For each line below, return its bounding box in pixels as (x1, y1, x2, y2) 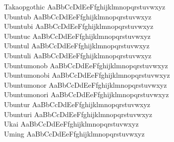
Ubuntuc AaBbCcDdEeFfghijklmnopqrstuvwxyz (4, 30, 151, 41)
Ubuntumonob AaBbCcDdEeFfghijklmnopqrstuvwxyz (4, 60, 168, 70)
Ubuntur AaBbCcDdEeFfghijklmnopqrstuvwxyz (4, 99, 151, 109)
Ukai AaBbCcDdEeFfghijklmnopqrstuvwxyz (4, 119, 139, 129)
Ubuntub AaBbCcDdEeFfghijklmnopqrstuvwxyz (4, 11, 152, 21)
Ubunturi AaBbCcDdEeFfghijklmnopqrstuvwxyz (4, 109, 152, 119)
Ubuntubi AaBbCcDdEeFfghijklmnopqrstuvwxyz (4, 21, 154, 31)
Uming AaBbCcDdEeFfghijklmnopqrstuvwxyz (4, 128, 145, 139)
